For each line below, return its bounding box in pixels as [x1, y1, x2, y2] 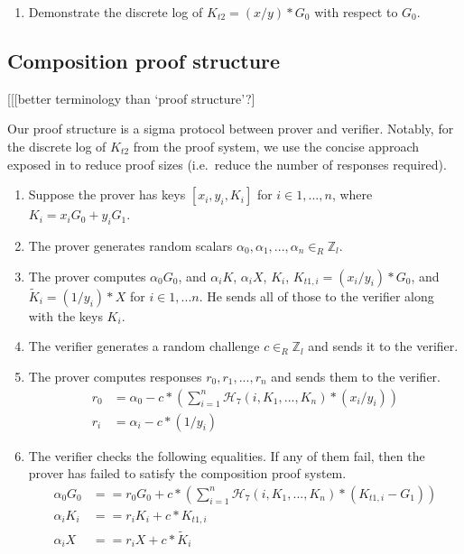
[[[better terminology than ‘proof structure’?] [7, 88, 255, 107]
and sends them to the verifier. [271, 366, 441, 385]
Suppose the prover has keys [28, 185, 186, 204]
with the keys [28, 306, 103, 325]
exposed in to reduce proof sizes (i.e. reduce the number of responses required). [7, 154, 447, 173]
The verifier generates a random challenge [28, 337, 260, 355]
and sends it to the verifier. [308, 337, 459, 355]
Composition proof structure [7, 46, 281, 74]
